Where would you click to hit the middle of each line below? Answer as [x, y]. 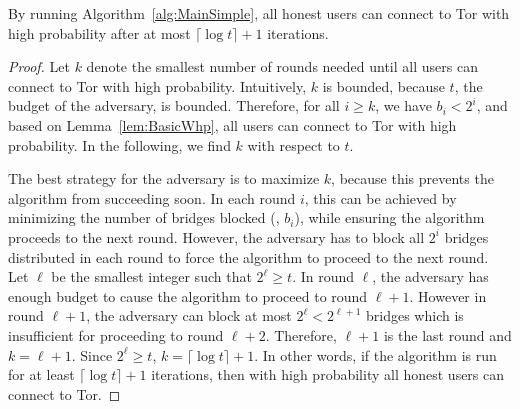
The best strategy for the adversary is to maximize [164, 178]
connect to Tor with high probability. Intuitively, [157, 85]
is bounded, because [383, 85]
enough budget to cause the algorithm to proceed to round [188, 295]
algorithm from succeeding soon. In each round [152, 197]
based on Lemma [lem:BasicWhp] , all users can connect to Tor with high [232, 124]
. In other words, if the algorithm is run [375, 354]
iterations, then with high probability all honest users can [328, 374]
